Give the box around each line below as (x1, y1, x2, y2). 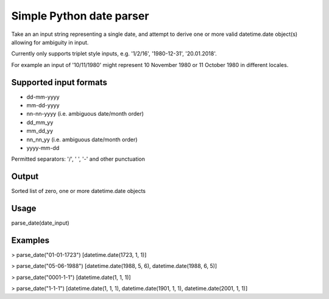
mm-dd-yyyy (26, 102, 60, 109)
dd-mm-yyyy (26, 93, 60, 100)
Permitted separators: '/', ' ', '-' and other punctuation (11, 155, 146, 163)
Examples (11, 235, 50, 245)
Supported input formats (11, 77, 108, 88)
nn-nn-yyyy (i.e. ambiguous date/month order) (26, 110, 144, 118)
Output (11, 171, 39, 182)
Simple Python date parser (11, 9, 149, 23)
